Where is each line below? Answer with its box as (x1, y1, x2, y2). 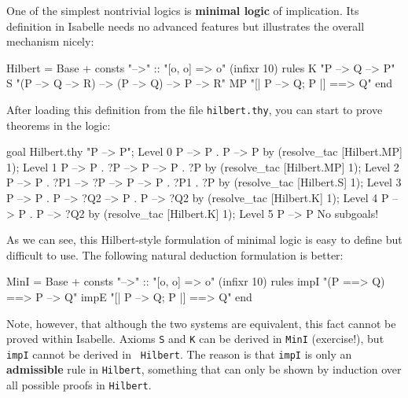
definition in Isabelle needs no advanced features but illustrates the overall (6, 17, 365, 34)
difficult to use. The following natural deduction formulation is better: (6, 246, 344, 263)
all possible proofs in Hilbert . (6, 377, 152, 393)
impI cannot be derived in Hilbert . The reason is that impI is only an (6, 345, 352, 362)
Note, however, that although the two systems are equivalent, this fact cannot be (6, 315, 396, 331)
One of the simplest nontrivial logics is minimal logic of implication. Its (6, 2, 359, 18)
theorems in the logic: (6, 116, 111, 133)
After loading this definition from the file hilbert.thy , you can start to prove (6, 101, 383, 117)
